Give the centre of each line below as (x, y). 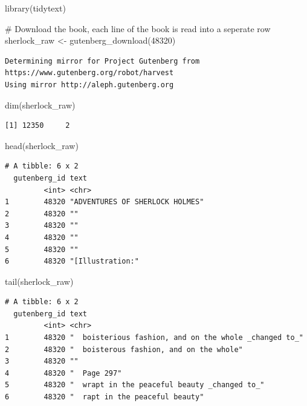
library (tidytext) (35, 8)
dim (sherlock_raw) (40, 105)
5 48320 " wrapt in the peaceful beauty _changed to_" (135, 385)
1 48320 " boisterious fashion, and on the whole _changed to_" (154, 338)
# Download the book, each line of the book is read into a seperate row (138, 28)
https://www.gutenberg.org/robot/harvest (89, 73)
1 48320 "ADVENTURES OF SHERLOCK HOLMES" (105, 202)
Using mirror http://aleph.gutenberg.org (89, 85)
